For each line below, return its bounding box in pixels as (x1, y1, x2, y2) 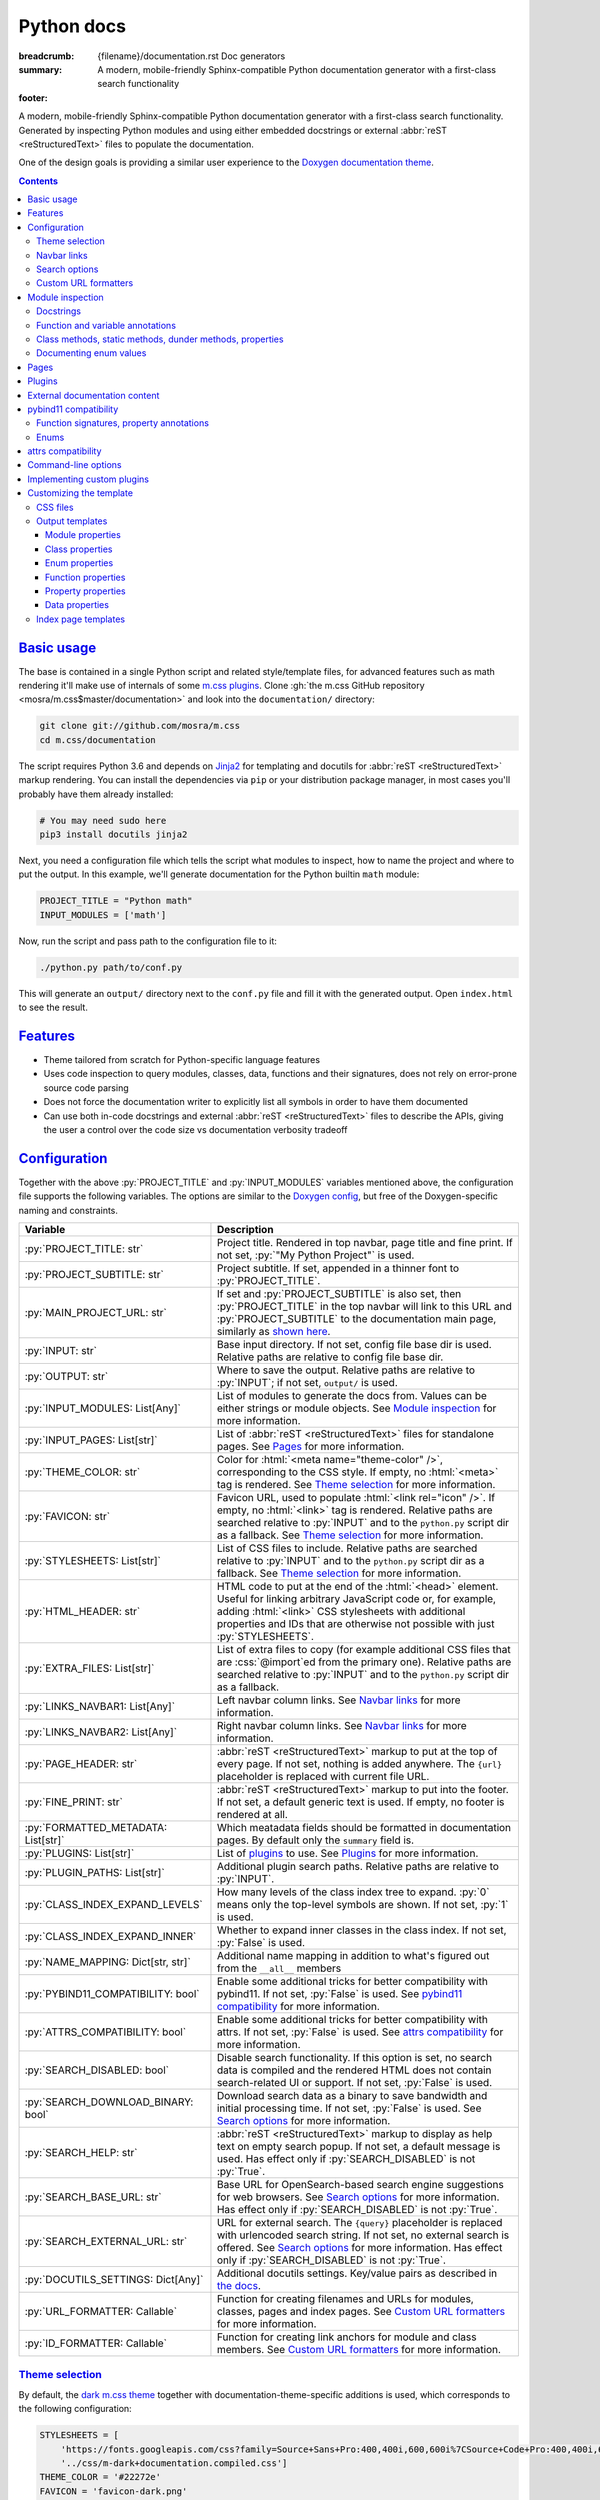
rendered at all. (216, 1808, 289, 1822)
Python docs (18, 15, 127, 37)
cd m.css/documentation (39, 734, 157, 745)
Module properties (45, 529, 122, 541)
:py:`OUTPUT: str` (24, 1370, 109, 1384)
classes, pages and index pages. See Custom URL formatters (216, 2305, 506, 2319)
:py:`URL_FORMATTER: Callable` (24, 2305, 178, 2319)
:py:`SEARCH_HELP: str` (24, 2146, 138, 2160)
